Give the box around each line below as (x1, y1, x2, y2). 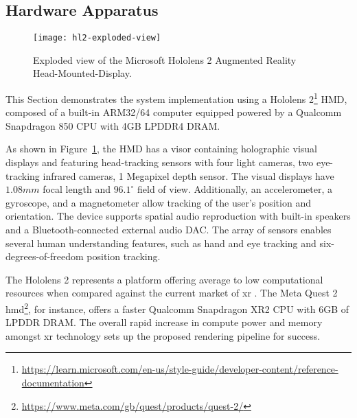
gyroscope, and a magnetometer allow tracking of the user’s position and (5, 195, 311, 209)
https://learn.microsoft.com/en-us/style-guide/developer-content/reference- (21, 362, 338, 376)
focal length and (43, 182, 111, 196)
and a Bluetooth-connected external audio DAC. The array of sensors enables (5, 222, 332, 237)
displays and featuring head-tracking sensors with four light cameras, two (5, 155, 314, 170)
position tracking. (87, 249, 161, 264)
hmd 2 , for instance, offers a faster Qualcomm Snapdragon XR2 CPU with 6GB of (5, 300, 349, 316)
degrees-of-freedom (5, 249, 84, 264)
